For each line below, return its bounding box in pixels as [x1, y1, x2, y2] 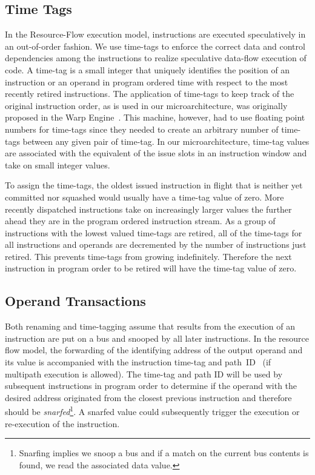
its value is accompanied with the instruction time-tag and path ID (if [5, 356, 271, 368]
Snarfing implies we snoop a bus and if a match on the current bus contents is [19, 447, 309, 459]
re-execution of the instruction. [5, 417, 120, 430]
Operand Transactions [5, 291, 146, 310]
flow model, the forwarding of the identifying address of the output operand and [5, 344, 303, 356]
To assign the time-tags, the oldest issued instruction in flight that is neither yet [5, 179, 303, 191]
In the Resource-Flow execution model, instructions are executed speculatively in [5, 28, 306, 41]
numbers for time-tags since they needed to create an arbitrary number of [5, 122, 279, 135]
